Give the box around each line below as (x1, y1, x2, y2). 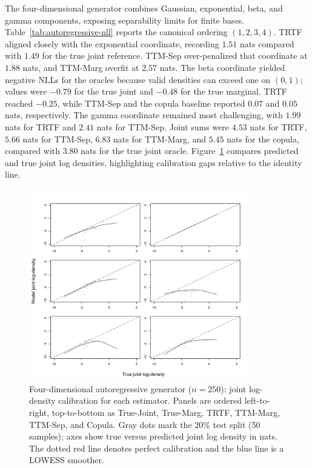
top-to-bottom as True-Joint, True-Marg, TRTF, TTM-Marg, (51, 406, 280, 419)
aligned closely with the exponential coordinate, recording (5, 37, 219, 50)
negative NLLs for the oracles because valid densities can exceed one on (5, 73, 271, 85)
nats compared (239, 37, 294, 50)
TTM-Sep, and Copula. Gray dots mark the (29, 418, 192, 430)
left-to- (244, 394, 270, 407)
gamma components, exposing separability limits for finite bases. (5, 13, 245, 26)
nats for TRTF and (5, 120, 76, 133)
